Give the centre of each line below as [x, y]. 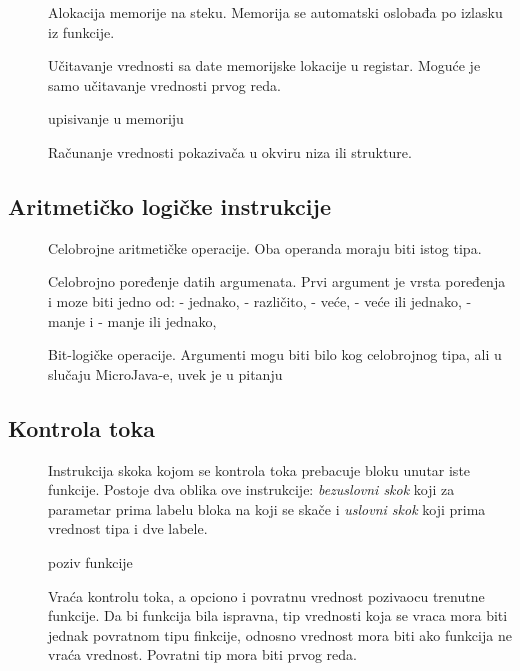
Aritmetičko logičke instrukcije [169, 205]
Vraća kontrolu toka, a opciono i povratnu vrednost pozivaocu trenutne [266, 595]
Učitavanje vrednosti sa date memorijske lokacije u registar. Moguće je [264, 65]
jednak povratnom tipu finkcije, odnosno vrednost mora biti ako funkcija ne [280, 634]
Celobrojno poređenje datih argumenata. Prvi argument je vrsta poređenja [277, 281]
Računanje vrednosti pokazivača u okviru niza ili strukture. [230, 151]
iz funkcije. [81, 31]
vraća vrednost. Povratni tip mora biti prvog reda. [202, 654]
